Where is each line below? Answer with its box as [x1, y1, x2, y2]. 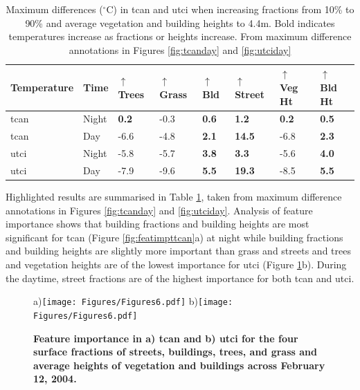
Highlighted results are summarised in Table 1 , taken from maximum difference [6, 189, 342, 204]
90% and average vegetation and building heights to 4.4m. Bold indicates [25, 15, 335, 30]
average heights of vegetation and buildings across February [33, 357, 325, 372]
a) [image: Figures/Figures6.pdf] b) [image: [33, 294, 233, 308]
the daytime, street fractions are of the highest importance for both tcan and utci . [6, 270, 354, 285]
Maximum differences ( [6, 2, 103, 16]
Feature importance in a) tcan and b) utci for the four [33, 331, 298, 345]
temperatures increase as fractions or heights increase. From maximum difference [8, 29, 352, 44]
